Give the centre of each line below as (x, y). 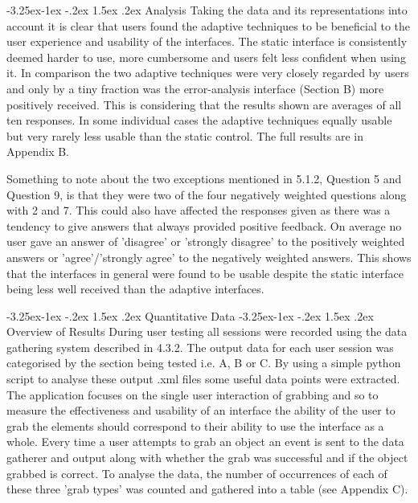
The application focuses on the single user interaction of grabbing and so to (193, 394)
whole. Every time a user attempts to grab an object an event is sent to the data (205, 442)
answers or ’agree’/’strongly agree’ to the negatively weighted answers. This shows (209, 257)
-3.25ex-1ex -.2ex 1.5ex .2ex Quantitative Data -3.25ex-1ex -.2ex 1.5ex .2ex (190, 315)
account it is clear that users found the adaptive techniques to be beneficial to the (209, 25)
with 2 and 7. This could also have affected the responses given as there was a (199, 210)
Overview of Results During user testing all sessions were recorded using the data (207, 331)
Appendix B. (38, 151)
